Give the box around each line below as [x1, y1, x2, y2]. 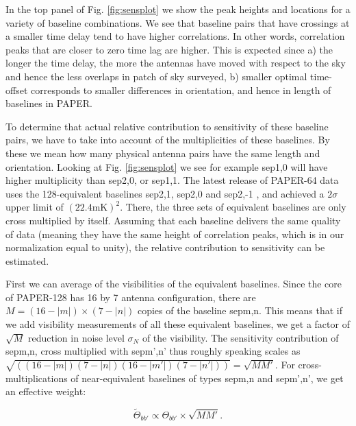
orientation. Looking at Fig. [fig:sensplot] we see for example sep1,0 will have [5, 159, 328, 174]
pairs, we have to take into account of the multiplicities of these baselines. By [5, 132, 330, 147]
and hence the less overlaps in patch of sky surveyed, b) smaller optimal [5, 69, 307, 83]
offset [5, 82, 28, 97]
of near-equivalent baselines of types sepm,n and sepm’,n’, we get [71, 370, 344, 385]
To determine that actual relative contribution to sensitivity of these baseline [5, 119, 329, 133]
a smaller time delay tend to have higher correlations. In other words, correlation [5, 29, 345, 43]
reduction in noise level [28, 330, 125, 344]
